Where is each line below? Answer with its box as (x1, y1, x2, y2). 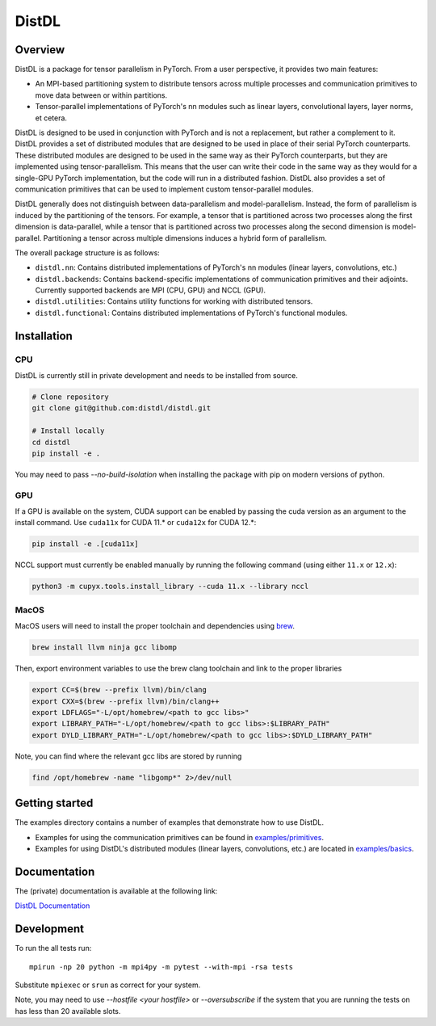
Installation (15, 329, 73, 343)
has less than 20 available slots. (15, 1006, 121, 1015)
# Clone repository (31, 393, 109, 402)
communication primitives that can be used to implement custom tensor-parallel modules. (15, 184, 314, 194)
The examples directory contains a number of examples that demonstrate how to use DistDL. (15, 818, 325, 827)
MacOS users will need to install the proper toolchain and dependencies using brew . (15, 621, 295, 631)
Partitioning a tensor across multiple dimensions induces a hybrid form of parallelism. (43, 233, 327, 242)
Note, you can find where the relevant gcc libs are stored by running (15, 751, 242, 761)
